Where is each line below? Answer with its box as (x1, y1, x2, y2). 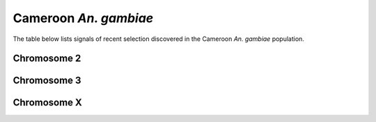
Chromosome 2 (13, 53, 81, 64)
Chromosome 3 (13, 75, 81, 87)
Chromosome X (13, 97, 83, 109)
